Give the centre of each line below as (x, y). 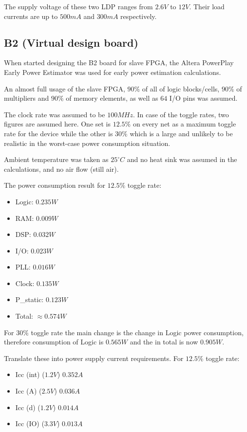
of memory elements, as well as (112, 98)
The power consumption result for (55, 185)
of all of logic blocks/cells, (181, 88)
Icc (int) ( (30, 374)
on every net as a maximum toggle (184, 124)
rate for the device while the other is (58, 133)
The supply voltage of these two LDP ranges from (78, 6)
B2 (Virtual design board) (71, 42)
